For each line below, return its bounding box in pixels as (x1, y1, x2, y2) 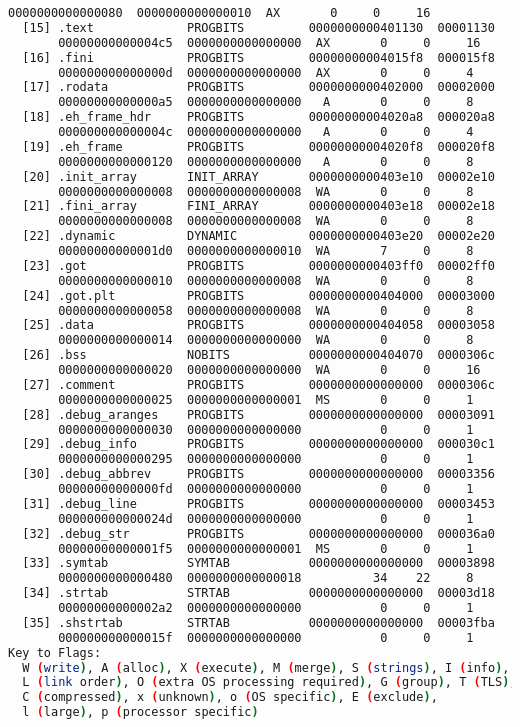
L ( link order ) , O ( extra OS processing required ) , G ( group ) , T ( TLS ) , (22, 675, 517, 690)
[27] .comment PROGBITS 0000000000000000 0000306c (22, 377, 495, 392)
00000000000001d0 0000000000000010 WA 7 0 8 (58, 244, 474, 258)
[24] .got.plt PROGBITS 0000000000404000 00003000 (22, 288, 495, 303)
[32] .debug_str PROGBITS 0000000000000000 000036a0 (22, 526, 495, 541)
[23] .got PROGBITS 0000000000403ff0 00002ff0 (22, 258, 495, 273)
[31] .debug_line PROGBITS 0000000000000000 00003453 (22, 496, 495, 511)
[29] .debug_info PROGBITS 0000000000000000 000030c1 (22, 437, 495, 452)
